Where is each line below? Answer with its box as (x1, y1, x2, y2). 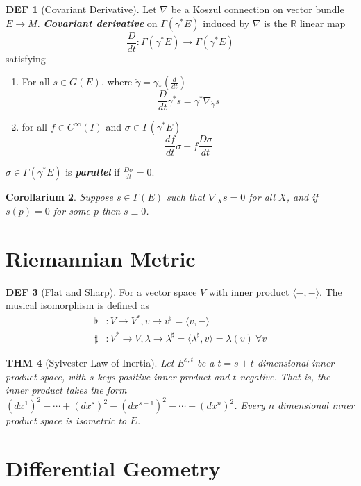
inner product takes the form (6, 383, 127, 397)
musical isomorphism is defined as (6, 298, 149, 312)
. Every (234, 398, 265, 412)
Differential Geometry (6, 454, 221, 482)
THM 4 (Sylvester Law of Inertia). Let (6, 355, 174, 369)
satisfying (6, 51, 46, 65)
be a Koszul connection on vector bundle (171, 2, 344, 16)
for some (53, 203, 90, 217)
